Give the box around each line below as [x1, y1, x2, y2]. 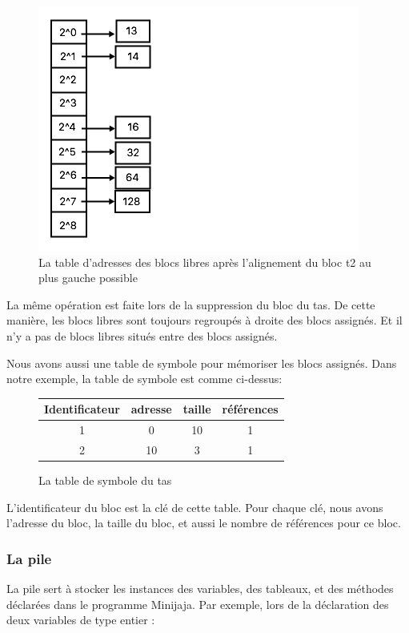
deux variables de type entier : [6, 611, 155, 628]
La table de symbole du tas [38, 472, 172, 489]
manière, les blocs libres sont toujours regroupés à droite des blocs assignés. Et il [6, 312, 403, 329]
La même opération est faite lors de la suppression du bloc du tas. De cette [6, 296, 375, 312]
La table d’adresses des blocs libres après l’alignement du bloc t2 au [38, 253, 371, 270]
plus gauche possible [38, 269, 138, 286]
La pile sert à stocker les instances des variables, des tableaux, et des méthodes [6, 580, 394, 597]
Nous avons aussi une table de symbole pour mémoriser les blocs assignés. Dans [6, 354, 397, 371]
